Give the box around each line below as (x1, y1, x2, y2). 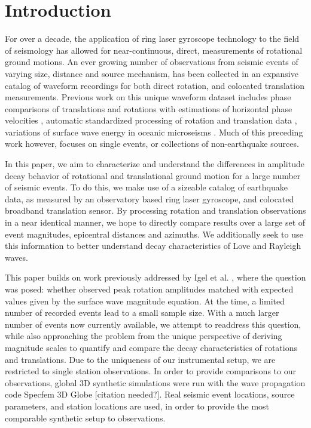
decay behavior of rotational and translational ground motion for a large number (5, 169, 301, 181)
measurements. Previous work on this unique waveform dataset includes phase (5, 91, 291, 103)
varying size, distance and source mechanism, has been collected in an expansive (5, 67, 298, 79)
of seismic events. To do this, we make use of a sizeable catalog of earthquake (5, 181, 288, 193)
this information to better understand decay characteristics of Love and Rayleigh (5, 239, 301, 252)
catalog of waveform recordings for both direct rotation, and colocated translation (5, 79, 304, 91)
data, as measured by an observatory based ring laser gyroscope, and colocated (5, 192, 294, 205)
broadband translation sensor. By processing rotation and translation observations (5, 204, 306, 217)
